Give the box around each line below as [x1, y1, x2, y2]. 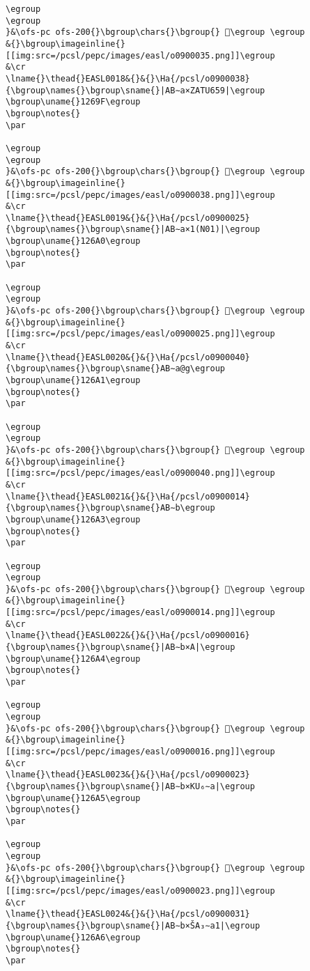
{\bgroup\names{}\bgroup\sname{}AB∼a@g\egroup [6, 364, 225, 374]
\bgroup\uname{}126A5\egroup [6, 793, 141, 803]
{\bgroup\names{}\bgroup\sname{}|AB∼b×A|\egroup [6, 642, 235, 653]
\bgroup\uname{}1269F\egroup [6, 97, 141, 107]
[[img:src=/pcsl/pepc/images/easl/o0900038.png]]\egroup [6, 189, 275, 200]
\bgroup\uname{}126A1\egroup [6, 375, 141, 385]
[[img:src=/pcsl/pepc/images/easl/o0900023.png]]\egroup [6, 885, 275, 896]
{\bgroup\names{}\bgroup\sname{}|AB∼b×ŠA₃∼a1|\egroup [6, 920, 261, 931]
